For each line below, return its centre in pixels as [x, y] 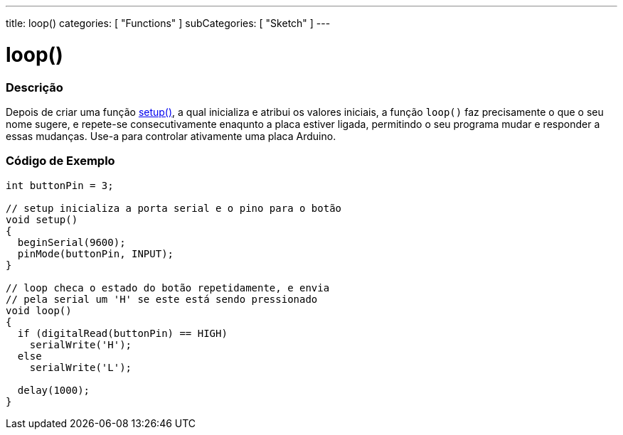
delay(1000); [54, 390]
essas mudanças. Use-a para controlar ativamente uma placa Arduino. [171, 136]
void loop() [39, 310]
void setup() [42, 219]
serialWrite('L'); [81, 367]
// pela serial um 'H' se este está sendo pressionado [162, 299]
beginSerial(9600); [71, 242]
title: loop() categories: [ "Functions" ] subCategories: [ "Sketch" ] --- [168, 23]
